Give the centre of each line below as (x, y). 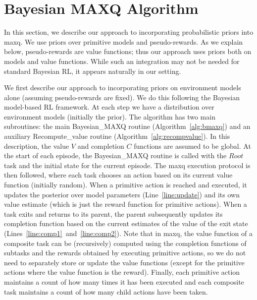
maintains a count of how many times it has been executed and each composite (124, 281)
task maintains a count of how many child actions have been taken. (106, 291)
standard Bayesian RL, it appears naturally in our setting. (93, 71)
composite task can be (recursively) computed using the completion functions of (125, 243)
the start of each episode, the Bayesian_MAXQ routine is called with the (115, 155)
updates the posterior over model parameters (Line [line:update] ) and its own (122, 194)
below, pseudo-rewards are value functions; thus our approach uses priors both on (128, 51)
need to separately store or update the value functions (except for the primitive (124, 262)
